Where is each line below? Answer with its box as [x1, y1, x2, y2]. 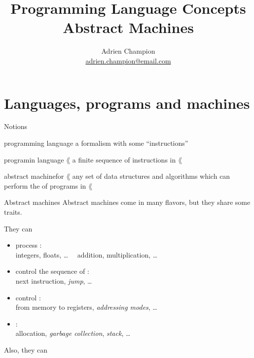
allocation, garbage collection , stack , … [15, 328, 131, 338]
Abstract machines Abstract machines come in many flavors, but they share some [4, 197, 251, 207]
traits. [4, 207, 22, 217]
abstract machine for [4, 171, 64, 181]
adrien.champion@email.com [85, 55, 171, 65]
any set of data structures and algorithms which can [72, 171, 230, 181]
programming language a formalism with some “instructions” [4, 138, 188, 148]
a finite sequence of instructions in [72, 154, 176, 164]
